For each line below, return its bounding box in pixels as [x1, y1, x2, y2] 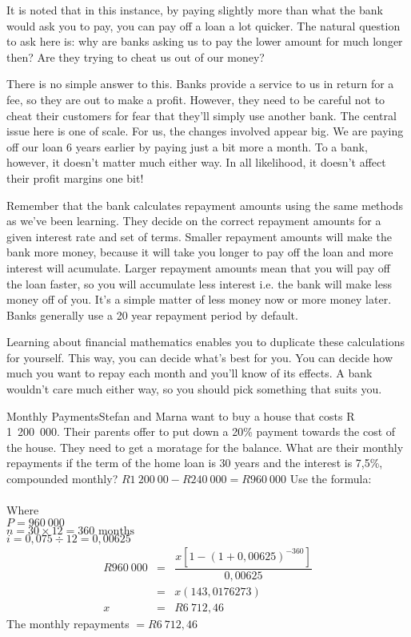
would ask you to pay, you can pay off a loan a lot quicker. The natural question [6, 17, 401, 34]
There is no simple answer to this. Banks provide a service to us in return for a [6, 75, 394, 92]
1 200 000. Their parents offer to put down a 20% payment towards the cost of [6, 423, 396, 440]
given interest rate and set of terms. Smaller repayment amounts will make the [6, 228, 392, 244]
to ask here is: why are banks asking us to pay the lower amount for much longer [6, 33, 403, 50]
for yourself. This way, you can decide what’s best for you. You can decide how [6, 349, 393, 365]
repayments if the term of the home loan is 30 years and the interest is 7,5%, [6, 454, 383, 471]
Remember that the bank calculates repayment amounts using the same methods [6, 196, 404, 213]
